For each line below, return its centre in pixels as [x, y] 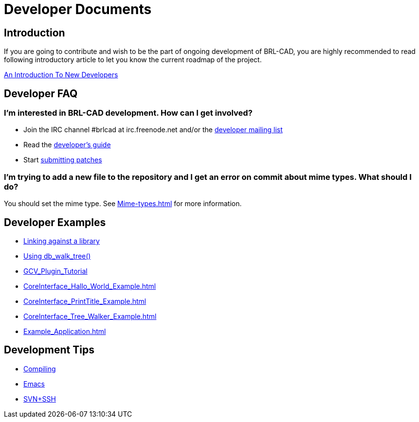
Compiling [40, 369]
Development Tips [49, 350]
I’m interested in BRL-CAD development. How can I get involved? [128, 113]
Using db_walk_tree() [57, 256]
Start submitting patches [63, 160]
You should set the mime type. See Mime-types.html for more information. [123, 204]
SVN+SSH [40, 399]
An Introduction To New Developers [61, 75]
